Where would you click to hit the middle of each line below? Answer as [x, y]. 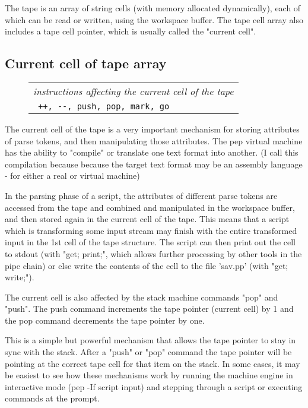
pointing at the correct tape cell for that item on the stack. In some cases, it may [153, 363]
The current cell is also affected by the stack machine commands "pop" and [142, 297]
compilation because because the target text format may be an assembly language [154, 164]
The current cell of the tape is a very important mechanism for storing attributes [152, 129]
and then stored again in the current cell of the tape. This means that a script [147, 219]
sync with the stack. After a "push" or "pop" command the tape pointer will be [148, 352]
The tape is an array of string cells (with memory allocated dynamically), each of [153, 8]
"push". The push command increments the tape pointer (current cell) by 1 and [149, 309]
